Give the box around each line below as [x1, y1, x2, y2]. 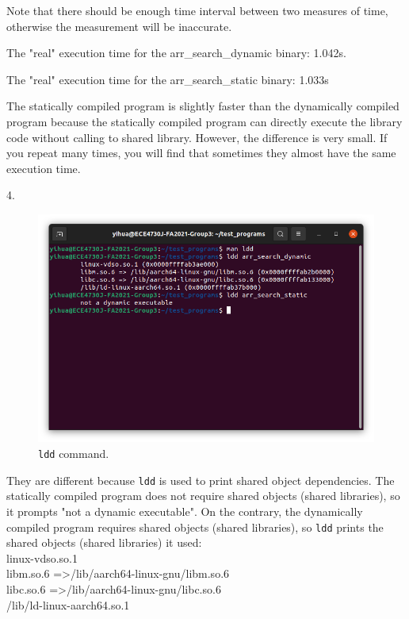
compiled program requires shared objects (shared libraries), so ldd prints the [6, 518, 384, 535]
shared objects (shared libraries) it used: [6, 534, 202, 551]
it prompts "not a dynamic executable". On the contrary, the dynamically [6, 502, 363, 519]
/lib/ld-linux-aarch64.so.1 [6, 596, 130, 613]
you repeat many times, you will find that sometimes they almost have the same [6, 144, 396, 161]
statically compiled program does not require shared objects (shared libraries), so [6, 487, 400, 504]
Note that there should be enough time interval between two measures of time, [6, 2, 388, 18]
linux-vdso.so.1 [6, 549, 78, 566]
